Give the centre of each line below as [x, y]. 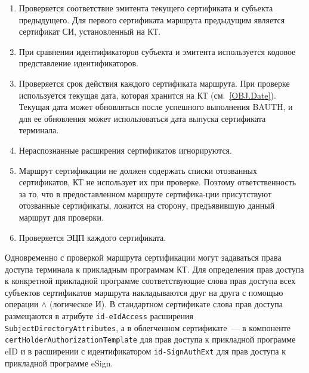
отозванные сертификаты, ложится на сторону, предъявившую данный [147, 205]
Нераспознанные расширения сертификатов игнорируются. [125, 150]
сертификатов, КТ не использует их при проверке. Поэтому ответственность [157, 182]
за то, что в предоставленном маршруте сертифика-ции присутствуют [145, 193]
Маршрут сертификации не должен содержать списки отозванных [138, 170]
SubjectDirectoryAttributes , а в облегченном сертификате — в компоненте [148, 327]
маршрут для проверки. [61, 217]
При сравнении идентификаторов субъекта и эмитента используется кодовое [157, 51]
